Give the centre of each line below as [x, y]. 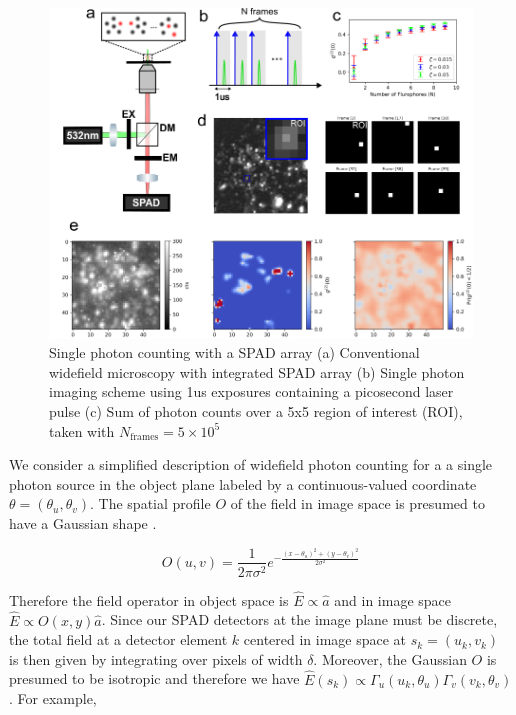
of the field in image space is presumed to [357, 503]
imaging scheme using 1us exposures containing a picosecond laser [251, 391]
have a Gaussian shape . [83, 522]
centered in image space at [325, 639]
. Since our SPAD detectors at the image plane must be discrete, [299, 619]
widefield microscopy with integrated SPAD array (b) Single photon [257, 371]
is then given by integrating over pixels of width [156, 658]
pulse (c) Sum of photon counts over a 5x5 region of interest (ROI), [256, 410]
